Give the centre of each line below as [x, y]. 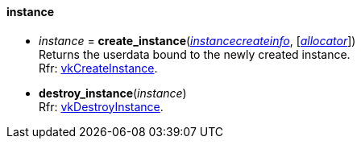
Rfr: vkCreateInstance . [98, 68]
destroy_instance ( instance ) [113, 93]
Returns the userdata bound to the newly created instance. [195, 54]
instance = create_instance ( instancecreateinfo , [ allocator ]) [197, 40]
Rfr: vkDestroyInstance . [101, 106]
